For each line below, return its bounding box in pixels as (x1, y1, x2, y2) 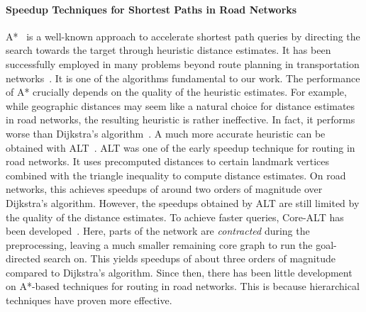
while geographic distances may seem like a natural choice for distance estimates (6, 98, 355, 113)
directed (6, 251, 41, 266)
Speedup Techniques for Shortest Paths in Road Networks (6, 1, 297, 16)
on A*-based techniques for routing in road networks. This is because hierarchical (6, 279, 360, 294)
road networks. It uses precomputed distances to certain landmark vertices (6, 154, 330, 169)
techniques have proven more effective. (6, 293, 172, 308)
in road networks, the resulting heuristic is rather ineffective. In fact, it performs (6, 112, 355, 127)
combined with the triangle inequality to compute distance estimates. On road (6, 167, 346, 182)
